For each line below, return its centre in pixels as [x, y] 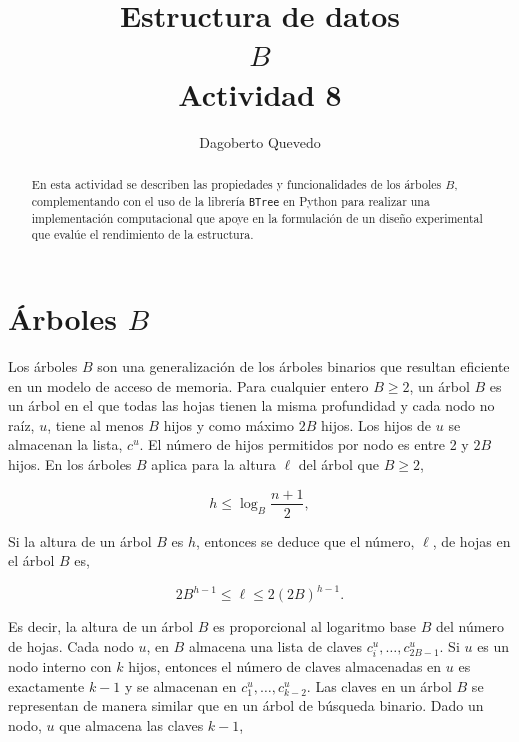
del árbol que [338, 463]
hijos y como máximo [228, 424]
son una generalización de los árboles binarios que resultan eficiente [303, 365]
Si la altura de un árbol [80, 540]
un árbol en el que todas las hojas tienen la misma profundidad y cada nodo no [251, 405]
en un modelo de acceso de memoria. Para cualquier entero [188, 385]
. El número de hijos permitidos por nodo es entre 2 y [304, 444]
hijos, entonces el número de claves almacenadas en [285, 666]
